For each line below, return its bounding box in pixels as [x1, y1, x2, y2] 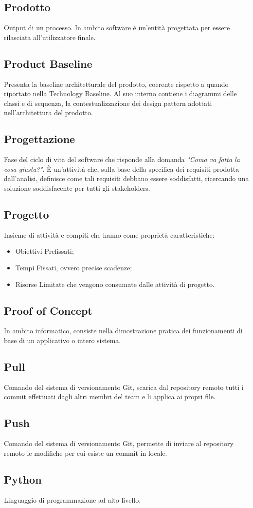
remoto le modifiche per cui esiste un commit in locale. [4, 447, 167, 458]
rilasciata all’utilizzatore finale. [4, 32, 96, 42]
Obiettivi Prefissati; [15, 246, 74, 256]
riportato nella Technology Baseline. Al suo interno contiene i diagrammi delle [4, 88, 237, 99]
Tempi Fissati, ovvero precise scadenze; [15, 262, 132, 272]
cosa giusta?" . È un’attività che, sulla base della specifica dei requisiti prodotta [4, 163, 239, 174]
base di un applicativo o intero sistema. [4, 335, 121, 345]
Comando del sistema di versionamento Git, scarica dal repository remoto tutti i [4, 382, 244, 392]
